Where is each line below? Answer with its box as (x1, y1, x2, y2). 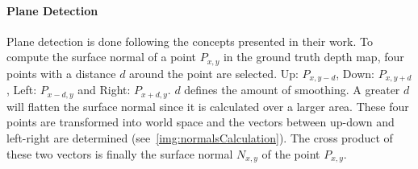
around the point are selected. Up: (129, 64, 299, 81)
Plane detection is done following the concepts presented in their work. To (6, 32, 373, 49)
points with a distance (6, 64, 116, 81)
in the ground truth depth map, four (223, 48, 404, 65)
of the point (261, 145, 320, 162)
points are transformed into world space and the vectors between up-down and (6, 113, 395, 130)
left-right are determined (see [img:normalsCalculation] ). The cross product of (6, 129, 393, 146)
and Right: (77, 81, 131, 98)
